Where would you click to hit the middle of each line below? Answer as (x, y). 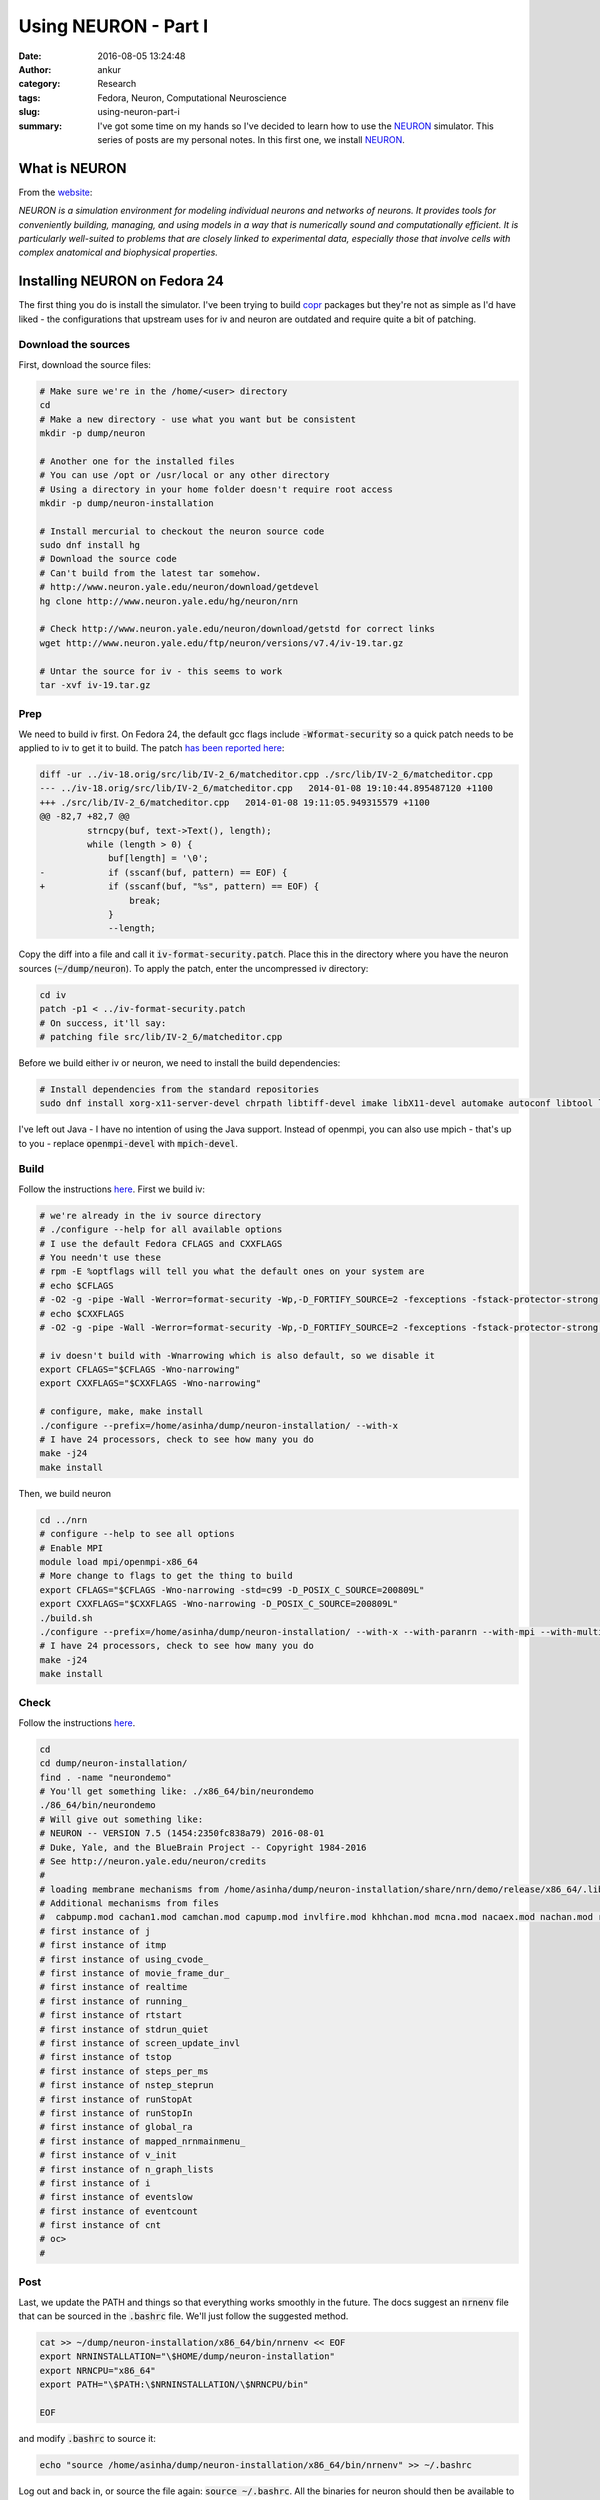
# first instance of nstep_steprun (126, 2085)
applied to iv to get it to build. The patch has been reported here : (151, 748)
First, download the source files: (85, 364)
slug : (29, 112)
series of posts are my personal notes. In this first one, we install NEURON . (251, 139)
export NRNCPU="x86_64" (98, 2370)
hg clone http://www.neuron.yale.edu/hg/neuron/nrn (169, 601)
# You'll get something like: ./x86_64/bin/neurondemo (176, 1791)
